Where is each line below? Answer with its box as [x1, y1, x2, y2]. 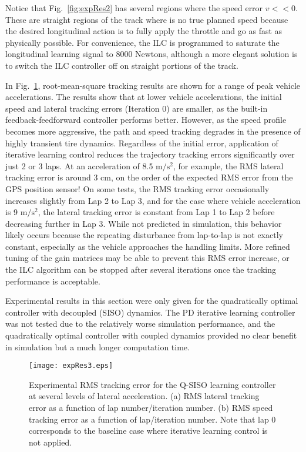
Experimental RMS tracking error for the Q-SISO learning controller [29, 378, 276, 390]
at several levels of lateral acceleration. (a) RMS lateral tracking [29, 390, 260, 402]
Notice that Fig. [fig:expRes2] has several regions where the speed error [5, 2, 263, 14]
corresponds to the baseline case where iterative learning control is [29, 424, 268, 437]
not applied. [29, 436, 72, 448]
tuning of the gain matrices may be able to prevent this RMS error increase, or [5, 252, 290, 264]
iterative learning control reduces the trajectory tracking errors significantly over [5, 148, 295, 160]
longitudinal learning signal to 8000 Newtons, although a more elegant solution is [5, 48, 298, 60]
